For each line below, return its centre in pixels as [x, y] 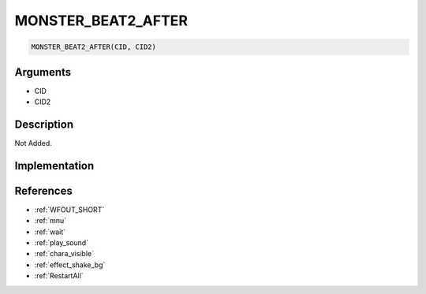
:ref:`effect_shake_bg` [70, 265]
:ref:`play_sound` [62, 243]
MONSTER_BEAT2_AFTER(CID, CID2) [94, 47]
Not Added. [34, 143]
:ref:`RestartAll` [59, 276]
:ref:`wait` [50, 232]
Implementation [54, 166]
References [43, 190]
